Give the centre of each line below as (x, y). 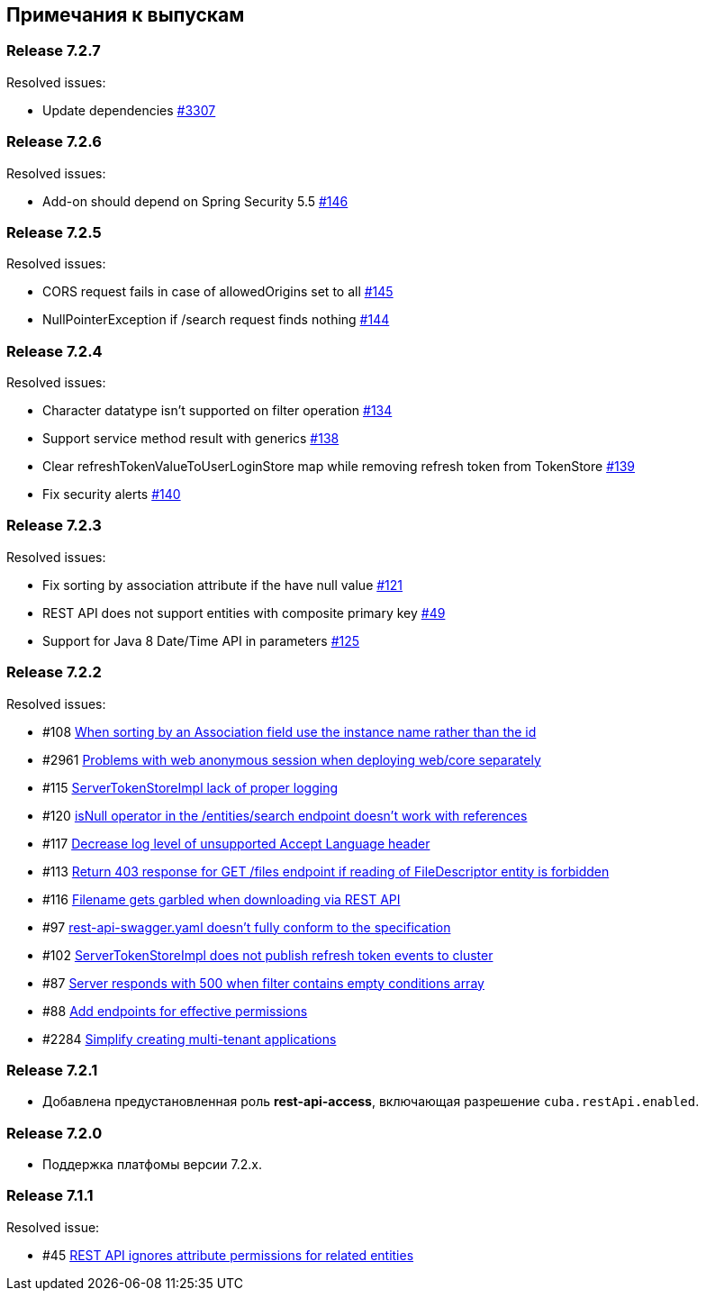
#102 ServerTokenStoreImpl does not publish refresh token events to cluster (268, 955)
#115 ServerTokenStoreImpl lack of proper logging (190, 787)
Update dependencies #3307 (129, 110)
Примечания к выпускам (126, 15)
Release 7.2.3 (54, 526)
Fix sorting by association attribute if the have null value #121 (223, 585)
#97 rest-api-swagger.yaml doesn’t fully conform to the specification (247, 927)
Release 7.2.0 (54, 1133)
